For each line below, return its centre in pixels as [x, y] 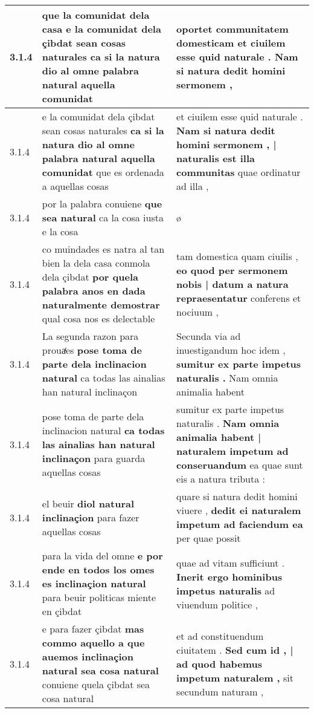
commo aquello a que [93, 643]
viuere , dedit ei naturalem [239, 510]
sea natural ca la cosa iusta [103, 217]
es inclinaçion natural [94, 583]
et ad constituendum [220, 636]
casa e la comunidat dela [101, 29]
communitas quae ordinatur [239, 172]
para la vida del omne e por [102, 555]
